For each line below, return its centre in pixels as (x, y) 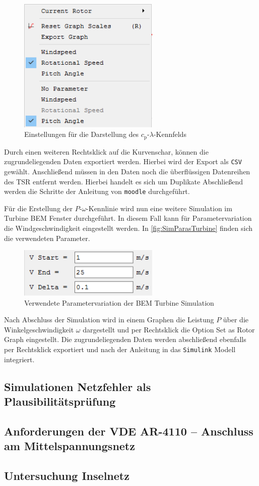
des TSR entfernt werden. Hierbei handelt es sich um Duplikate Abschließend (124, 181)
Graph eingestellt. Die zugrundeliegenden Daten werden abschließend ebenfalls (125, 339)
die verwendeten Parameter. (47, 238)
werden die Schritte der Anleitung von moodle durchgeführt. (97, 191)
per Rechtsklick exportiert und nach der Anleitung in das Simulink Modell (120, 349)
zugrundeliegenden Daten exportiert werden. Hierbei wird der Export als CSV (123, 161)
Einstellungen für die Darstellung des (82, 134)
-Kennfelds (170, 134)
